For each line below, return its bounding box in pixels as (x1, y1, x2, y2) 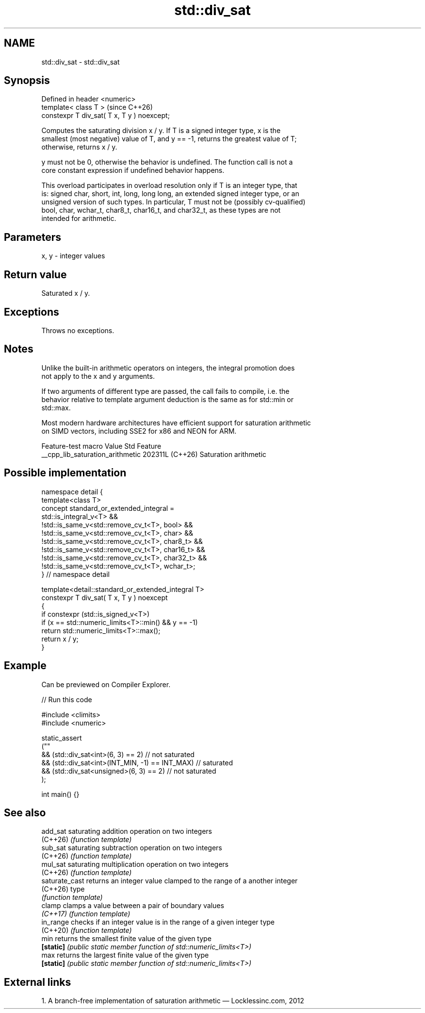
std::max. (41, 403, 71, 412)
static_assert (41, 733, 82, 742)
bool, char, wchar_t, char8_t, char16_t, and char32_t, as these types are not (41, 206, 281, 215)
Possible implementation (4, 467, 127, 479)
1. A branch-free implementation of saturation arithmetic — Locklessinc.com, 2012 (41, 996, 304, 1005)
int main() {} (41, 790, 80, 798)
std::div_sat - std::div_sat (41, 57, 120, 66)
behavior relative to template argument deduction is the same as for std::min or (41, 395, 294, 404)
